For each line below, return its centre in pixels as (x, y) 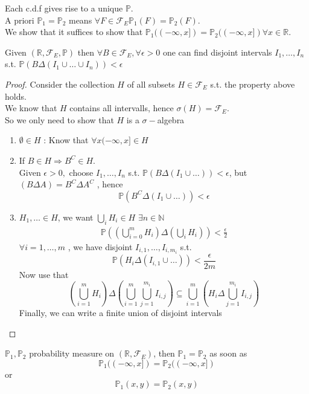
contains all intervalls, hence (122, 108)
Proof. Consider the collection (60, 84)
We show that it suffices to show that (74, 32)
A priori (20, 20)
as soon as (228, 353)
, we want (75, 217)
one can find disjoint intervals (217, 52)
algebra (171, 119)
